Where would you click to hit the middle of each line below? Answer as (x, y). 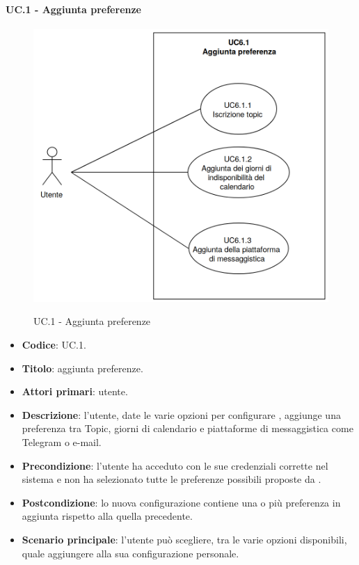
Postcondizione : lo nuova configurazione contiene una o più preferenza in (181, 502)
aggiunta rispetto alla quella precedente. (107, 516)
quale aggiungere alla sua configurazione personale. (130, 553)
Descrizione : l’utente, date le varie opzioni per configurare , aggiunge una (181, 414)
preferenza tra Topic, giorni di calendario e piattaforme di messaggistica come (188, 428)
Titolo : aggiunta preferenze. (82, 368)
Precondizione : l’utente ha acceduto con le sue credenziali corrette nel (175, 465)
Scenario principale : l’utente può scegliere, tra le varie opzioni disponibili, (184, 539)
